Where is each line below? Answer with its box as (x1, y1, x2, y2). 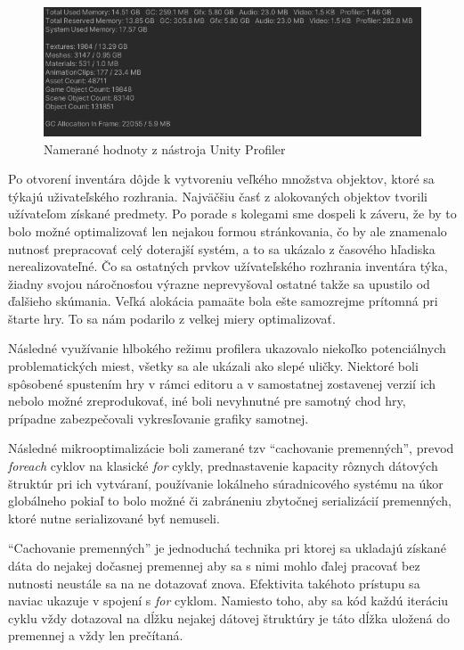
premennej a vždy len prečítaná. (8, 626, 183, 645)
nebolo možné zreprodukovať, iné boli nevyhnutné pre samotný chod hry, (8, 391, 406, 410)
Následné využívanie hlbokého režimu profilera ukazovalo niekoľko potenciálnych (8, 339, 446, 358)
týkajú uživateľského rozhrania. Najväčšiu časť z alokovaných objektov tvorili (8, 186, 427, 205)
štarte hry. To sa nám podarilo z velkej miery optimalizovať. (8, 309, 336, 327)
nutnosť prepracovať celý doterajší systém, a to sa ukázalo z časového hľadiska (8, 239, 436, 258)
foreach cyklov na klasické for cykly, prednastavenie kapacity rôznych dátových (8, 457, 438, 475)
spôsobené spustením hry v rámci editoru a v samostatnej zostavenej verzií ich (8, 374, 436, 392)
